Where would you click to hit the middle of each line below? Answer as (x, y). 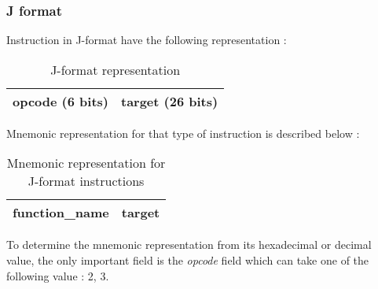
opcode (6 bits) (61, 101)
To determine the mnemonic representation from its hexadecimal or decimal (189, 245)
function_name (61, 213)
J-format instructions (86, 181)
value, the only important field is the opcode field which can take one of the (188, 260)
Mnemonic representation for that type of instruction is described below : (183, 133)
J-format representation (116, 69)
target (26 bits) (169, 101)
